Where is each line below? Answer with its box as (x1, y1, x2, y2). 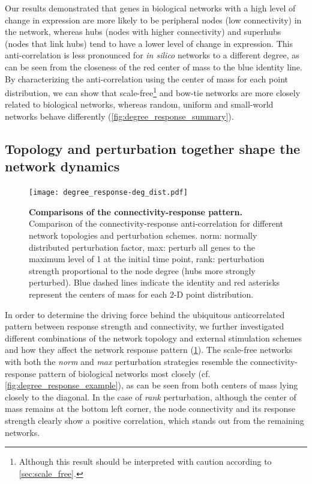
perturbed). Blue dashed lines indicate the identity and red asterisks (29, 276, 280, 289)
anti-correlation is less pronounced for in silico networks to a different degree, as (5, 49, 299, 61)
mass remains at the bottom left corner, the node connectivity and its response (5, 402, 295, 415)
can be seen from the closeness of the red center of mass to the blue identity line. (5, 60, 302, 73)
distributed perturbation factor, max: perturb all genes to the (29, 240, 255, 253)
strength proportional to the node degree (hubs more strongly (29, 264, 256, 277)
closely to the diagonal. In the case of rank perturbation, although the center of (5, 390, 296, 403)
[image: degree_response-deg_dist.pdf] (29, 188, 188, 197)
